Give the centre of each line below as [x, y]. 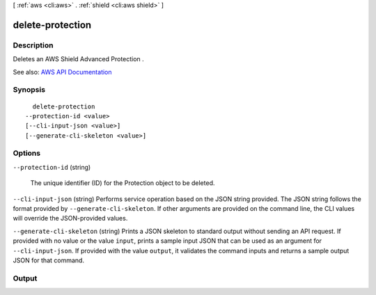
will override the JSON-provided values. [70, 218]
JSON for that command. [49, 260]
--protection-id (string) [52, 167]
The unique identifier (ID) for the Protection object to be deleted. [123, 183]
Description [33, 45]
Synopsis [29, 90]
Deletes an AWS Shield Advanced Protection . [78, 59]
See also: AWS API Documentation [62, 72]
